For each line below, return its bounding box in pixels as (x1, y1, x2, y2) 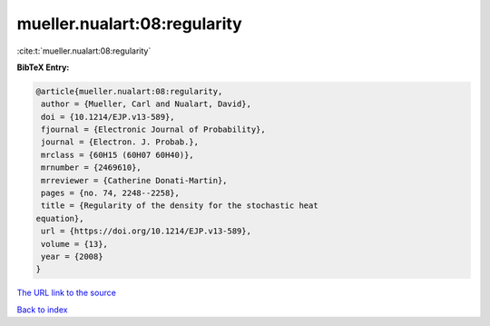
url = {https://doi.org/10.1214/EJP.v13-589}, (41, 226, 251, 236)
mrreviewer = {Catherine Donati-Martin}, (41, 175, 228, 185)
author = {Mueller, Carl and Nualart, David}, (41, 99, 251, 109)
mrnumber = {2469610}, (41, 163, 142, 173)
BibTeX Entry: (16, 62, 70, 73)
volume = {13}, (41, 239, 109, 249)
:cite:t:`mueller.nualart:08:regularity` (16, 45, 152, 56)
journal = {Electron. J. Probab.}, (41, 137, 200, 147)
